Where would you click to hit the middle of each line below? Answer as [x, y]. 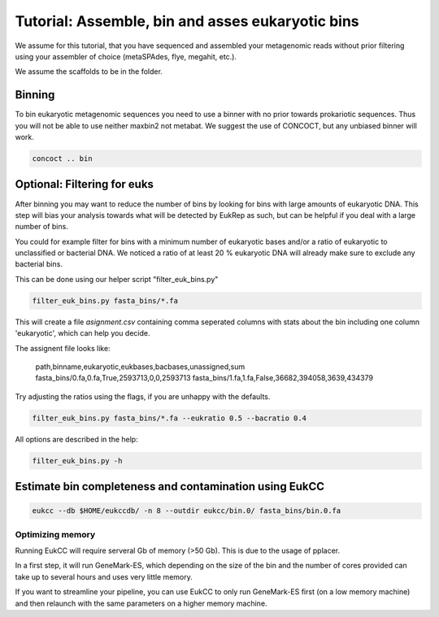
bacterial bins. [39, 264]
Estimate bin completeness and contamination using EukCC [170, 487]
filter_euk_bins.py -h [77, 461]
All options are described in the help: [76, 439]
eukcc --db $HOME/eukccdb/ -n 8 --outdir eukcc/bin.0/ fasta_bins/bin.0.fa [187, 511]
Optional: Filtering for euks [85, 184]
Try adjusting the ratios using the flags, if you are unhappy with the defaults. [143, 396]
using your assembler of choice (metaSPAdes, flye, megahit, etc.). [126, 56]
